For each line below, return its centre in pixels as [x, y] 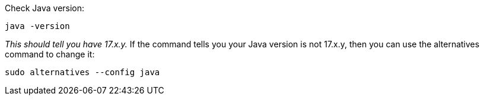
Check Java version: [45, 8]
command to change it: [50, 54]
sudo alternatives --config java [82, 72]
